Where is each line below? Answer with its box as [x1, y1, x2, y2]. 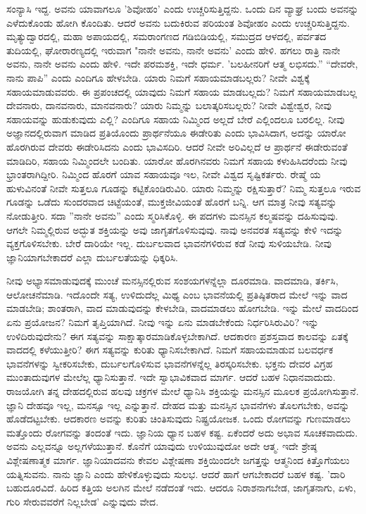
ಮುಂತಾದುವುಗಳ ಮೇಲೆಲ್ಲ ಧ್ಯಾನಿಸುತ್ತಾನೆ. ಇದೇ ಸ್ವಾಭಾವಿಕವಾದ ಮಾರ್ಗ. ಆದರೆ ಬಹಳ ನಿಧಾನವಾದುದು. [6, 370, 336, 384]
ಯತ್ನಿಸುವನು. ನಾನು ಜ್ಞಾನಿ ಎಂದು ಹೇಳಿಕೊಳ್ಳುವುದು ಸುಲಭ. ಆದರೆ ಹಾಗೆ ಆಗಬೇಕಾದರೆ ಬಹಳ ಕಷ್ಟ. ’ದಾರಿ [6, 466, 346, 481]
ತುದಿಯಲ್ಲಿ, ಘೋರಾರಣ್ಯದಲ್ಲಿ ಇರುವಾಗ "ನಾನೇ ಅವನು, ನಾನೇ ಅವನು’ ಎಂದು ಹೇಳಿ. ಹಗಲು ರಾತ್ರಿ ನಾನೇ [6, 42, 341, 57]
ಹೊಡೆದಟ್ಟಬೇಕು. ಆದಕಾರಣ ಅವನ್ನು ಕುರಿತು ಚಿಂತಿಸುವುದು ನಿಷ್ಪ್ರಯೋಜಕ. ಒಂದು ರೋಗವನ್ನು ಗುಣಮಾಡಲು [6, 411, 351, 426]
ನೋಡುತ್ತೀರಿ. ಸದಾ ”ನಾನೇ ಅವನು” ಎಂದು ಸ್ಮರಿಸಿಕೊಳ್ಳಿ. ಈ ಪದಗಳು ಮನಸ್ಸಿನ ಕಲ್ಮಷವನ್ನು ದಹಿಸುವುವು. [6, 208, 339, 222]
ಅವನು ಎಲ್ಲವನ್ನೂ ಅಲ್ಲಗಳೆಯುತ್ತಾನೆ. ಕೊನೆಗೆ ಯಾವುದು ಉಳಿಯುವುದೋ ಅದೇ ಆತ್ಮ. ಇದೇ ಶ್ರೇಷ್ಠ [6, 439, 317, 453]
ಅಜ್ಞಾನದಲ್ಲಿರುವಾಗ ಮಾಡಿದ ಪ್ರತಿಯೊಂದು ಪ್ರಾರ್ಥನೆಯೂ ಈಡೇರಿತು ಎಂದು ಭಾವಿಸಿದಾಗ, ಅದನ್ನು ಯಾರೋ [6, 125, 346, 140]
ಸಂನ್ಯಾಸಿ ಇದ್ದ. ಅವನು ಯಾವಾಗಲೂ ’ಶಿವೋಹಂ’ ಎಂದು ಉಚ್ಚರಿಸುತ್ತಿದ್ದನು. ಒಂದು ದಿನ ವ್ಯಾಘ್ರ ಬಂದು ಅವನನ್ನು [6, 1, 359, 15]
